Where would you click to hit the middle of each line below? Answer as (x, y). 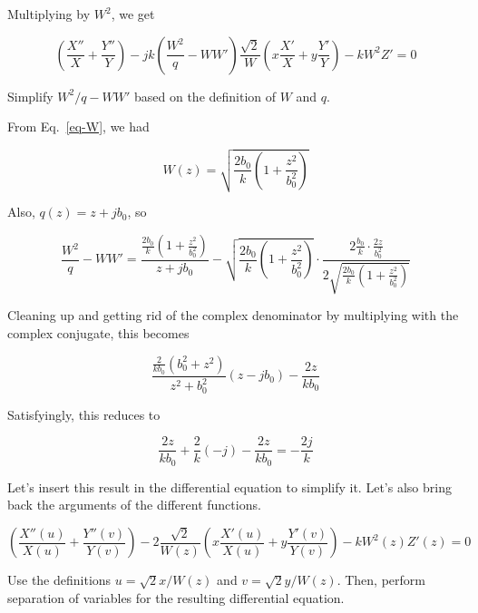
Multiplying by (49, 14)
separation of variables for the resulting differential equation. (176, 597)
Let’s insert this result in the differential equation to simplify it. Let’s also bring (229, 487)
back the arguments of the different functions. (134, 505)
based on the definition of (205, 96)
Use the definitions (59, 580)
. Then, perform (381, 580)
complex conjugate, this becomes (98, 333)
